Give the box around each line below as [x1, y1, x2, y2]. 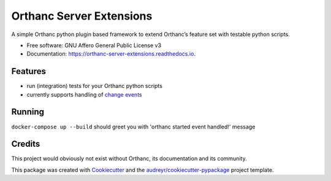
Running [11, 107, 45, 117]
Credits [11, 139, 40, 149]
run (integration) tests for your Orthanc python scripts [26, 83, 162, 90]
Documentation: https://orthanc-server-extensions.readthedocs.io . [26, 50, 196, 57]
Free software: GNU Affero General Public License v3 [26, 42, 162, 49]
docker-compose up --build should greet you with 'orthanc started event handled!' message [11, 123, 256, 130]
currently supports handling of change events [26, 90, 142, 98]
